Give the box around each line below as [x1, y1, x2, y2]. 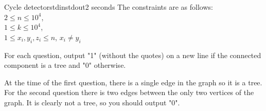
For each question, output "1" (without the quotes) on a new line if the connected [4, 49, 261, 60]
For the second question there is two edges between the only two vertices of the [4, 87, 254, 98]
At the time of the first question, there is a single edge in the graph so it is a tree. [4, 77, 262, 87]
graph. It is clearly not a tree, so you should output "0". [4, 97, 180, 107]
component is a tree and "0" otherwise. [4, 60, 126, 70]
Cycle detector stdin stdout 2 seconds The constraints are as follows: [4, 2, 213, 12]
